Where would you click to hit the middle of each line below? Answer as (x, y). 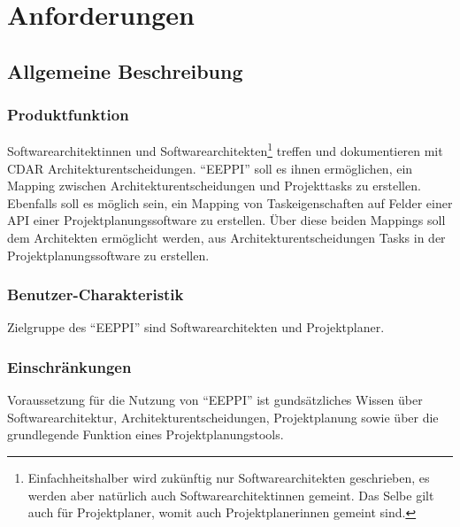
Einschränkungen (69, 366)
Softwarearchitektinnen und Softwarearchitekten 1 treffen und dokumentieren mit (225, 150)
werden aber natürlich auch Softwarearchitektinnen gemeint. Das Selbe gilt (231, 495)
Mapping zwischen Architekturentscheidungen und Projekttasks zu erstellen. (214, 186)
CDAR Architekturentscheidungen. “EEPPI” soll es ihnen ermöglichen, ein (210, 168)
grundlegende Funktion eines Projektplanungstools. (146, 434)
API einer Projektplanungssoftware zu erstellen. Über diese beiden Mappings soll (226, 220)
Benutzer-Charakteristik (96, 294)
